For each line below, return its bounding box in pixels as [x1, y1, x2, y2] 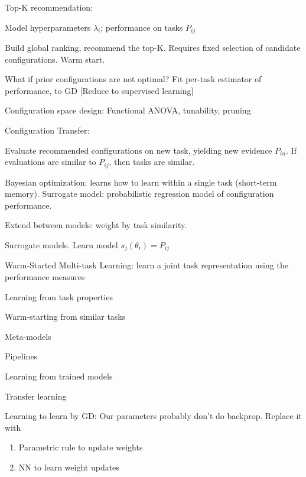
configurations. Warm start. [5, 53, 105, 65]
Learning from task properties [5, 290, 113, 303]
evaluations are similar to [5, 155, 96, 168]
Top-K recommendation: [5, 1, 93, 13]
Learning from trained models [5, 370, 113, 382]
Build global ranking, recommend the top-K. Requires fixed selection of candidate [5, 41, 301, 54]
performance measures [5, 271, 85, 283]
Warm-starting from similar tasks [5, 310, 126, 323]
